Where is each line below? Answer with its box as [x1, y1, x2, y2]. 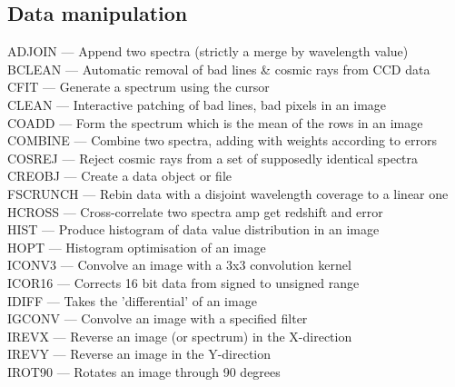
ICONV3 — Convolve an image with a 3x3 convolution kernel [7, 255, 351, 274]
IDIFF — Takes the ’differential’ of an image [7, 291, 257, 310]
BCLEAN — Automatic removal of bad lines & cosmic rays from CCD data [7, 59, 430, 78]
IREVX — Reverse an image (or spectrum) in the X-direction [7, 326, 352, 345]
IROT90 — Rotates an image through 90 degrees [7, 362, 281, 381]
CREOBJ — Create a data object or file [7, 166, 232, 185]
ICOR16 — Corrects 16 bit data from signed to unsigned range [7, 273, 360, 292]
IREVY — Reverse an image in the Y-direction [7, 344, 272, 363]
